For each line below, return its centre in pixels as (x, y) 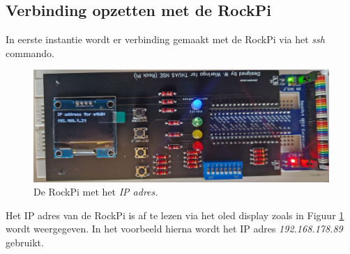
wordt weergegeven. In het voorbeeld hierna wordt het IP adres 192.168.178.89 (174, 229)
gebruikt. (25, 242)
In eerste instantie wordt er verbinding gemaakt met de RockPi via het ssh (165, 39)
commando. (30, 53)
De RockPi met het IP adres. (96, 192)
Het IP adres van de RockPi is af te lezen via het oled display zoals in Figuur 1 (175, 215)
